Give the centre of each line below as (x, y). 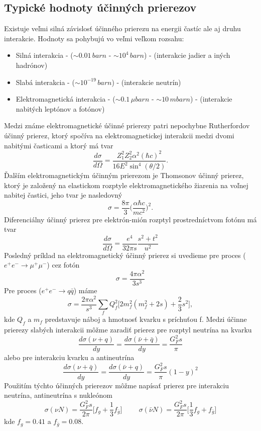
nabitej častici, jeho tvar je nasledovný (63, 195)
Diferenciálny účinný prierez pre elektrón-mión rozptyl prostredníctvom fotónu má (130, 219)
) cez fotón (63, 265)
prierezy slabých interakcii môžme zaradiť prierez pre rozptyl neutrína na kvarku (128, 330)
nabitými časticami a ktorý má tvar (59, 145)
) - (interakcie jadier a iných (187, 55)
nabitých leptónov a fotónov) (60, 108)
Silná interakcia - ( (44, 55)
